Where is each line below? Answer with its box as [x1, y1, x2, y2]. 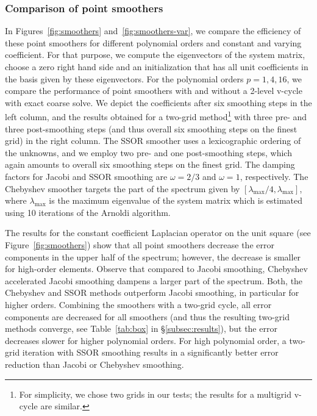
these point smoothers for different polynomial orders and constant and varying [5, 36, 302, 49]
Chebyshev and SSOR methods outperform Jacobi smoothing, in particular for [5, 286, 299, 299]
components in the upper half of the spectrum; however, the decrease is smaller [5, 250, 301, 263]
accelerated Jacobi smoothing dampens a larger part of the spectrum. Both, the [5, 274, 303, 287]
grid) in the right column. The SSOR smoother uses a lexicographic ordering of [5, 134, 301, 147]
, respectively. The [240, 170, 308, 182]
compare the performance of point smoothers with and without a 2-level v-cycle [5, 84, 302, 97]
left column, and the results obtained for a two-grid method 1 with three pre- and [5, 109, 307, 123]
